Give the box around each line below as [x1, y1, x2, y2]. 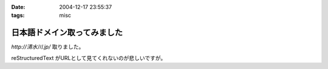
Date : [11, 4, 26, 10]
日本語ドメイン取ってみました [11, 28, 123, 38]
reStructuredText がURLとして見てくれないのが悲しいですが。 [11, 54, 166, 61]
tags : [11, 12, 25, 19]
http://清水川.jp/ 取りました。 [11, 43, 84, 50]
